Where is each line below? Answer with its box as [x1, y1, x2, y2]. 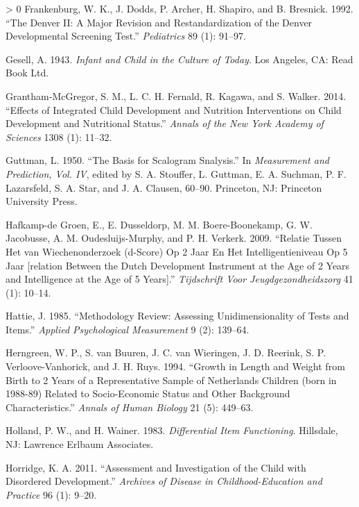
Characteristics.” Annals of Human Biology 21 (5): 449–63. [6, 399, 254, 414]
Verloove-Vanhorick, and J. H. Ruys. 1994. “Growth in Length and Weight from [6, 359, 345, 374]
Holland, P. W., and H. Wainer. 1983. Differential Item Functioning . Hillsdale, [6, 423, 338, 438]
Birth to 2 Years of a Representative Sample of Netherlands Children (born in [6, 372, 337, 387]
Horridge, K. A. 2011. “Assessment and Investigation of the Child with [6, 460, 306, 474]
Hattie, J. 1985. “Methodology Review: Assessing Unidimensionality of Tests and [6, 308, 349, 323]
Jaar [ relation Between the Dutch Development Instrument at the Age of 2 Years [6, 258, 350, 272]
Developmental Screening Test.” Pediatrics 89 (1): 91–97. [6, 28, 246, 43]
